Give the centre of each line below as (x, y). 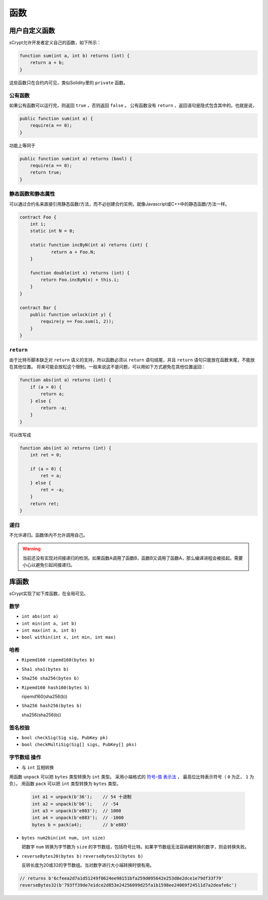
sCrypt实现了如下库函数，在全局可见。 (49, 593)
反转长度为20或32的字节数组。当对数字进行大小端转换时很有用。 (88, 865)
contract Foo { (38, 217)
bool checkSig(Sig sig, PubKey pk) (65, 737)
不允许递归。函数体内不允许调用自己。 (48, 535)
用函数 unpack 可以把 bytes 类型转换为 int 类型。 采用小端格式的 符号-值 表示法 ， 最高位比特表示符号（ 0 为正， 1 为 (132, 777)
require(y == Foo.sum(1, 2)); (77, 322)
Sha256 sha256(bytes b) (50, 678)
